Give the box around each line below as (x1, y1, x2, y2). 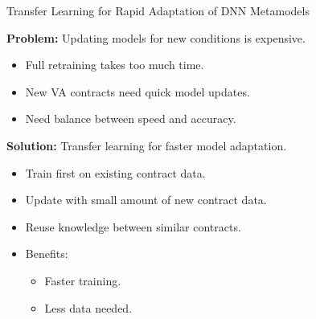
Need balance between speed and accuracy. (25, 110, 236, 127)
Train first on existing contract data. (25, 164, 206, 181)
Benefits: (25, 245, 68, 262)
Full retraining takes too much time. (25, 56, 204, 73)
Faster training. (44, 272, 121, 288)
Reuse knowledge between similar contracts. (25, 218, 241, 235)
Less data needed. (44, 299, 133, 316)
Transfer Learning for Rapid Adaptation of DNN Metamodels (6, 2, 310, 18)
